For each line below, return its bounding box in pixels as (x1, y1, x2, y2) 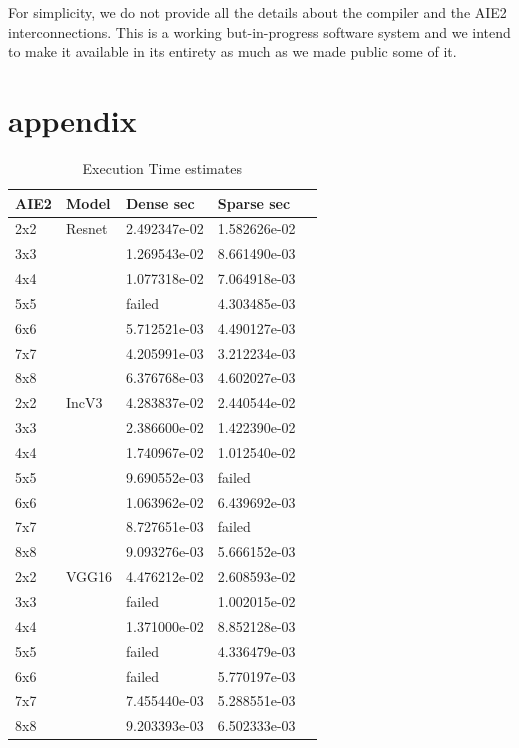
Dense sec (126, 192, 195, 213)
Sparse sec (217, 192, 291, 213)
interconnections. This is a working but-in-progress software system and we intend (8, 21, 511, 42)
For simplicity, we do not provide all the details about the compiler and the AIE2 (8, 2, 507, 22)
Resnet (65, 218, 108, 239)
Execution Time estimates (82, 157, 242, 178)
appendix (8, 99, 137, 140)
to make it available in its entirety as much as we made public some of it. (8, 41, 457, 62)
